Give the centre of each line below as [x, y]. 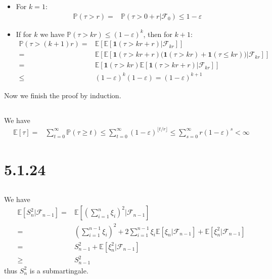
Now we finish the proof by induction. [63, 95]
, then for [158, 34]
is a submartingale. [59, 270]
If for [24, 34]
